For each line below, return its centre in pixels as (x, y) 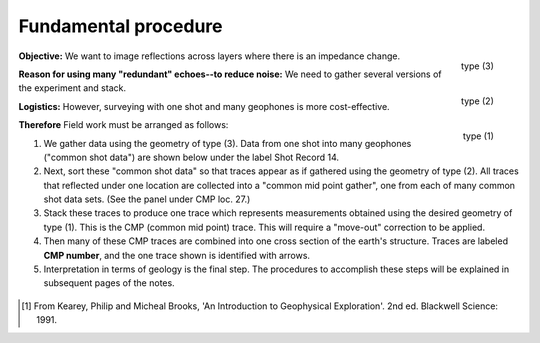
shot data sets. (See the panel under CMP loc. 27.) (147, 199)
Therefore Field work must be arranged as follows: (123, 125)
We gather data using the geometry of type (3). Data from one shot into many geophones (227, 143)
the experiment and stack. (72, 88)
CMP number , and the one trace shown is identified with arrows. (176, 255)
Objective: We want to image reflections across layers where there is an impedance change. (209, 56)
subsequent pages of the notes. (109, 283)
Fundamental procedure (120, 26)
